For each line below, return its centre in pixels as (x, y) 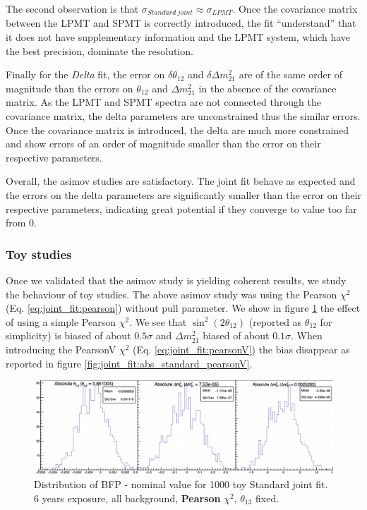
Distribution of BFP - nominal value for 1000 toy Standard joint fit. (181, 484)
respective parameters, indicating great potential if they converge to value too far (181, 208)
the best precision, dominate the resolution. (100, 50)
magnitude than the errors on (70, 88)
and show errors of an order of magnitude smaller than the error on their (163, 144)
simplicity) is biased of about (68, 335)
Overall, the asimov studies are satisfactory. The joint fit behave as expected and (181, 181)
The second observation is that (72, 8)
